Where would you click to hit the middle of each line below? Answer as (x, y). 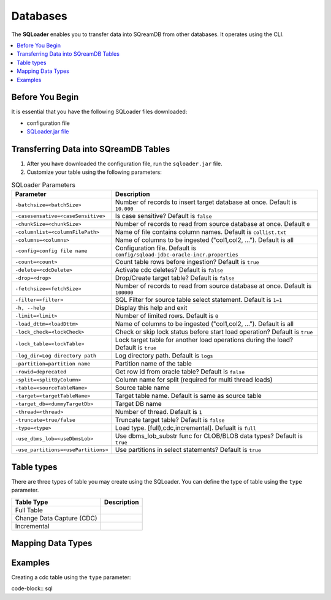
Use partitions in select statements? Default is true (188, 450)
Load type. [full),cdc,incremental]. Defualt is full (186, 428)
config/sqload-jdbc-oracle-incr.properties (177, 255)
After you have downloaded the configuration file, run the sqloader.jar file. (125, 164)
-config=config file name (51, 251)
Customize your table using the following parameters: (94, 172)
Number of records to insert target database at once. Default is (206, 202)
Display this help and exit (151, 308)
